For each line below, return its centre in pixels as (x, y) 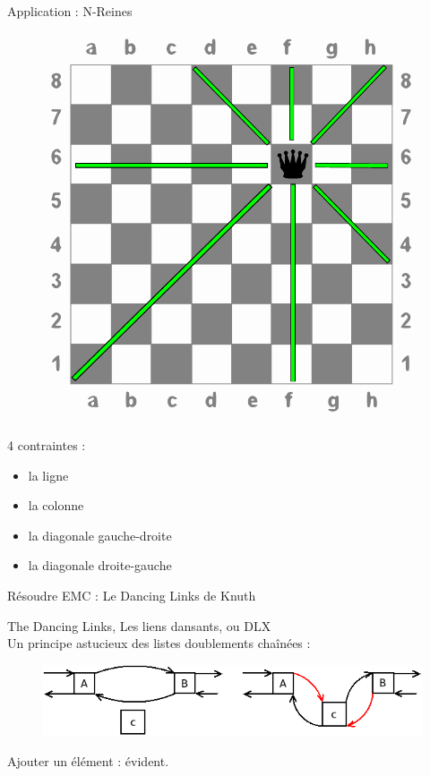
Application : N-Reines (70, 11)
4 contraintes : (47, 445)
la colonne (56, 505)
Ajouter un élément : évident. (88, 761)
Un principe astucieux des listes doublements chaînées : (159, 643)
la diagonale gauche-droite (100, 535)
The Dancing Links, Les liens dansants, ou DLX (139, 625)
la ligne (48, 475)
